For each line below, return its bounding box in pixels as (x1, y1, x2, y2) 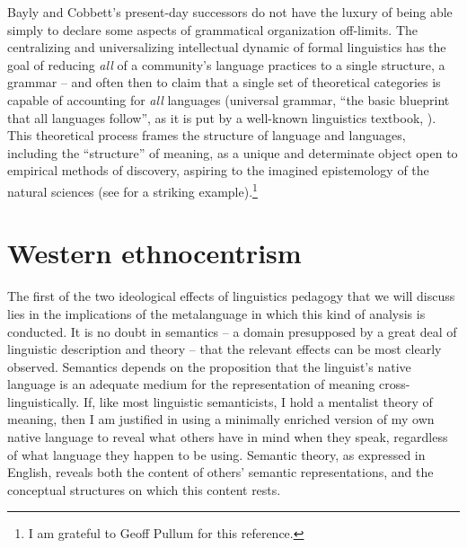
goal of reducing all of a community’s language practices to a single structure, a (7, 55, 445, 74)
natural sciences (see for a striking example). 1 (7, 179, 258, 200)
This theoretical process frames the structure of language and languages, (7, 126, 406, 145)
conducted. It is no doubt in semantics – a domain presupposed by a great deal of (7, 322, 457, 340)
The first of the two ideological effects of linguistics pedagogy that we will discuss (7, 287, 455, 305)
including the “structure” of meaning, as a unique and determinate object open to (7, 143, 458, 162)
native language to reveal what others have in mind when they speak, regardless (7, 428, 448, 446)
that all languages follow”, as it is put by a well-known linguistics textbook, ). (7, 108, 436, 127)
